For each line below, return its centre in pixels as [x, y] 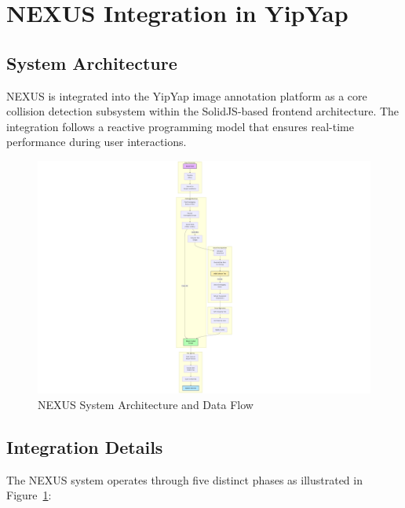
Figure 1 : [29, 495]
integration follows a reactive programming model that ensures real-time [181, 126]
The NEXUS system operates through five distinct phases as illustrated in [184, 479]
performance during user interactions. [97, 142]
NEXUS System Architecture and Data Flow [146, 405]
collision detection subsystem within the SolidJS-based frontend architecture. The [203, 111]
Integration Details [85, 447]
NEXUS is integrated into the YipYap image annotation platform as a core [187, 95]
